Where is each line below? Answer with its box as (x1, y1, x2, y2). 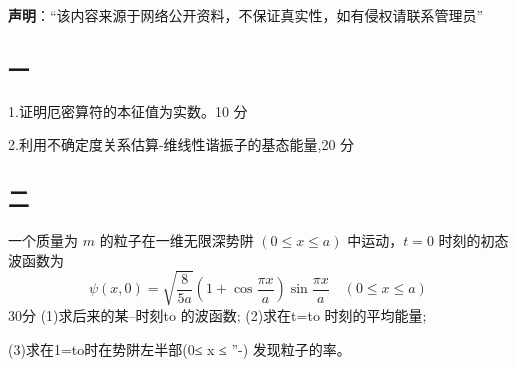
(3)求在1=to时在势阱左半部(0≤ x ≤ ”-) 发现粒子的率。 (8, 338, 351, 359)
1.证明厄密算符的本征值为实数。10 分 (8, 100, 248, 121)
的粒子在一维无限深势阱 (99, 230, 254, 251)
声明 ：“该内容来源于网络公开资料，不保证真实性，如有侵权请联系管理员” (8, 5, 484, 25)
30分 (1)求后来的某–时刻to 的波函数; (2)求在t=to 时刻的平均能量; (8, 304, 427, 325)
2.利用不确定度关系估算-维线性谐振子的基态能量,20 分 (8, 134, 355, 155)
